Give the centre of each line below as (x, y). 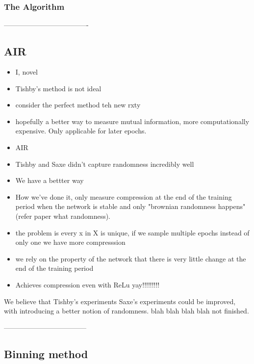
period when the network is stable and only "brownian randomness (116, 206)
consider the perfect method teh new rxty (78, 105)
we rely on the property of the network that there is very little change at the (131, 258)
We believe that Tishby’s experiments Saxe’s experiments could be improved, (120, 301)
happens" (232, 206)
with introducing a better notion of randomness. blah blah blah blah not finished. (127, 311)
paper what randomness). (72, 216)
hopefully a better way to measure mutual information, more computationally (132, 121)
